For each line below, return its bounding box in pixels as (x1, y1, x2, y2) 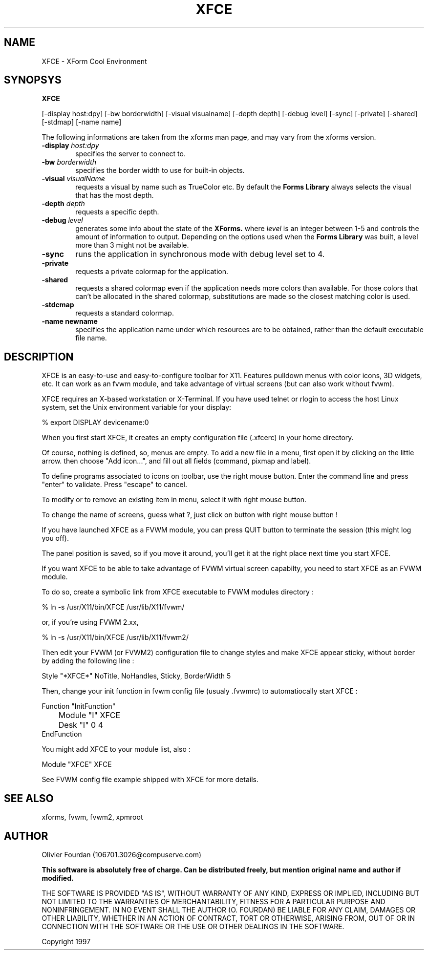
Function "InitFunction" (42, 702, 116, 711)
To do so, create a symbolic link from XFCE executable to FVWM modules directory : (42, 588, 314, 596)
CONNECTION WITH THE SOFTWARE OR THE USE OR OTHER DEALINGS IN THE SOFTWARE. (42, 922, 344, 931)
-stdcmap (42, 300, 74, 309)
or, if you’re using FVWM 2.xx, (42, 618, 139, 627)
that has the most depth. (75, 191, 154, 200)
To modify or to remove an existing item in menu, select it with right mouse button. (42, 495, 307, 504)
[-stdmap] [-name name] (42, 118, 122, 127)
